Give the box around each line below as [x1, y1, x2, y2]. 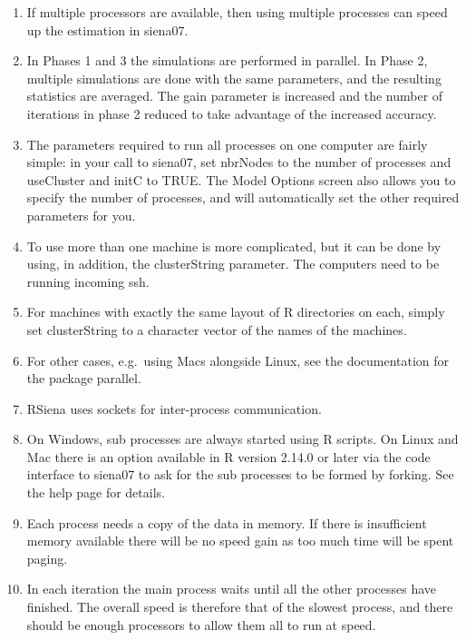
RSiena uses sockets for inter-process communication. [26, 399, 322, 418]
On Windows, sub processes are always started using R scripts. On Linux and [26, 429, 459, 448]
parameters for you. [26, 205, 136, 224]
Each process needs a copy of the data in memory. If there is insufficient [26, 513, 427, 532]
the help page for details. [26, 483, 165, 502]
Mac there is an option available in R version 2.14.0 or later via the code [26, 447, 431, 466]
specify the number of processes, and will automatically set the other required [26, 188, 460, 207]
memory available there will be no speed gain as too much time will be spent [26, 531, 454, 550]
